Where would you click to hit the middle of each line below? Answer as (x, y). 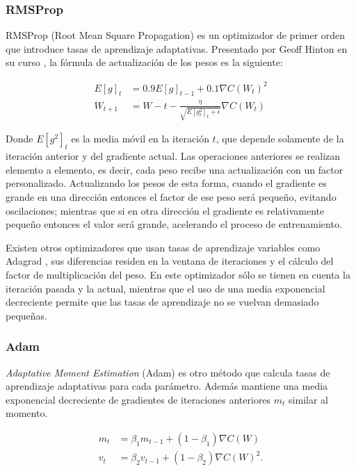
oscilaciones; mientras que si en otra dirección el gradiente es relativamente (165, 210)
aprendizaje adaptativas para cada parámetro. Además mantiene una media (167, 386)
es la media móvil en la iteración (140, 139)
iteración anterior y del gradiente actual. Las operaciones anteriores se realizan (173, 156)
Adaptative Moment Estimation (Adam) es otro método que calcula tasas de (168, 372)
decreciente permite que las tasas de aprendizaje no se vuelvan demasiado (162, 302)
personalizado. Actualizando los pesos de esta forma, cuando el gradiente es (166, 183)
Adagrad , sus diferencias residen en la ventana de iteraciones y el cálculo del (170, 261)
